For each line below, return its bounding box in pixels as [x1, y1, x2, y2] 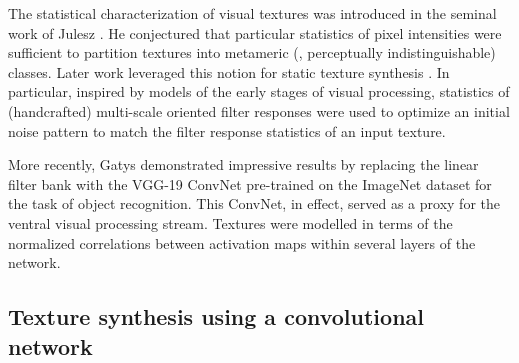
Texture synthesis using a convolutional [8, 301, 424, 332]
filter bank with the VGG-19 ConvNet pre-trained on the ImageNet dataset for [8, 173, 492, 194]
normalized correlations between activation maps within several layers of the [8, 232, 476, 253]
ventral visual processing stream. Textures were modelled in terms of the [8, 212, 453, 233]
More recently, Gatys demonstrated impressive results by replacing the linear [8, 154, 479, 175]
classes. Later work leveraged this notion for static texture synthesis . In [8, 61, 450, 82]
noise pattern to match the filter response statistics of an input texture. [8, 120, 446, 141]
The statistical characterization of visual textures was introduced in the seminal [8, 3, 497, 23]
